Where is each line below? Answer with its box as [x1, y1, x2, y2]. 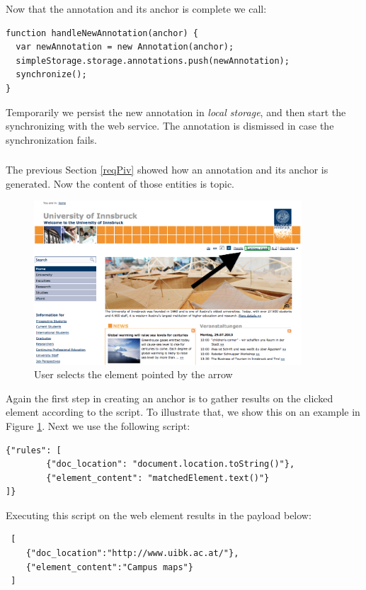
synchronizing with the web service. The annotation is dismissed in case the [6, 118, 334, 133]
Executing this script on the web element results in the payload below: [6, 507, 311, 522]
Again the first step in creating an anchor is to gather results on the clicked [6, 390, 333, 405]
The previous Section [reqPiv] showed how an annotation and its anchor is [6, 162, 328, 177]
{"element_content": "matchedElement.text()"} [46, 472, 270, 483]
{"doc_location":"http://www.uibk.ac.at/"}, [25, 548, 239, 559]
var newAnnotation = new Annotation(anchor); [16, 42, 234, 52]
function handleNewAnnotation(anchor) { [6, 28, 199, 38]
